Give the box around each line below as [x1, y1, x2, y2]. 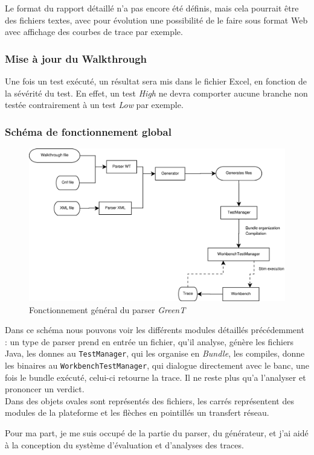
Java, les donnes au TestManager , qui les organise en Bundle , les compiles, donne [5, 347, 305, 360]
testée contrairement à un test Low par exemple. [5, 98, 184, 111]
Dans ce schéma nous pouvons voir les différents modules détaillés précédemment [5, 323, 304, 336]
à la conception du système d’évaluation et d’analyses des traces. [5, 438, 244, 451]
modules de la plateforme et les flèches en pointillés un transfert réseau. [5, 406, 269, 419]
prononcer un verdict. [5, 383, 85, 395]
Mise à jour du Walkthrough [5, 51, 147, 66]
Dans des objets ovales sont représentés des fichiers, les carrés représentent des [5, 394, 294, 407]
